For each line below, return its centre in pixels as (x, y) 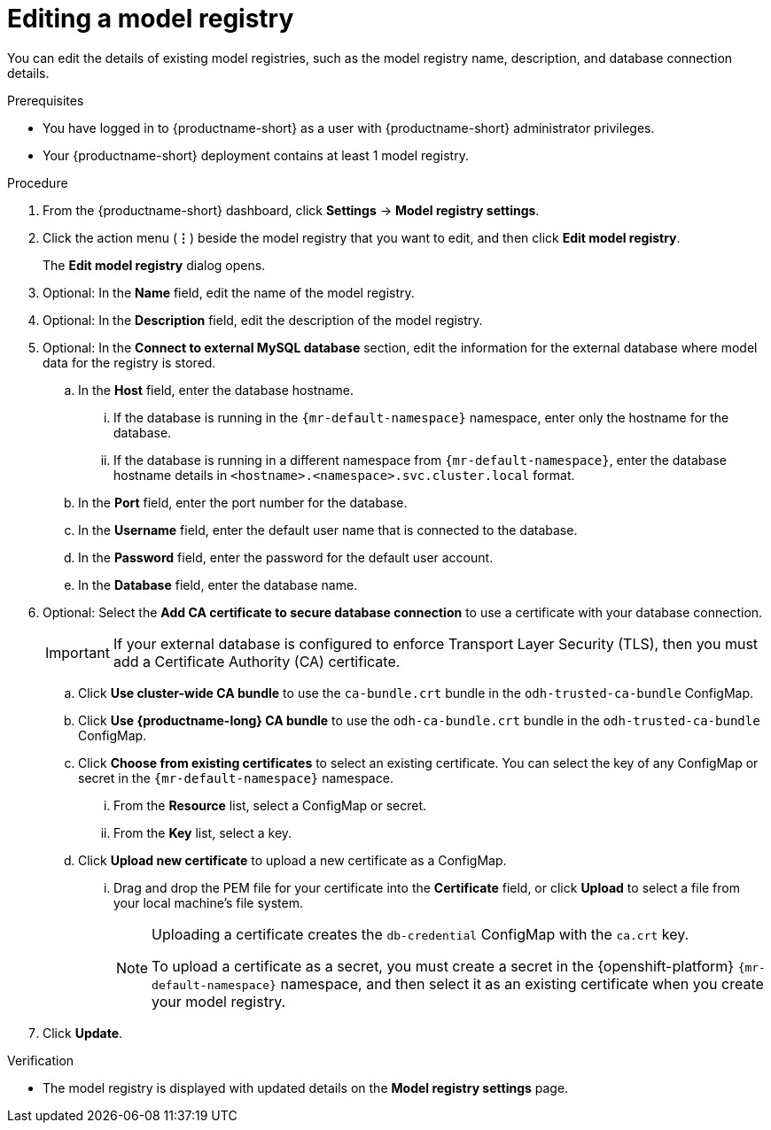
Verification (41, 1060)
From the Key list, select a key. (203, 832)
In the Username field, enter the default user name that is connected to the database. (328, 530)
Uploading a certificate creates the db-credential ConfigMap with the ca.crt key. (421, 934)
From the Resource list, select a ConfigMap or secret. (270, 805)
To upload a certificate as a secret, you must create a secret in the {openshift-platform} (443, 966)
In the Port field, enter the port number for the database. (243, 502)
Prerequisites (46, 100)
